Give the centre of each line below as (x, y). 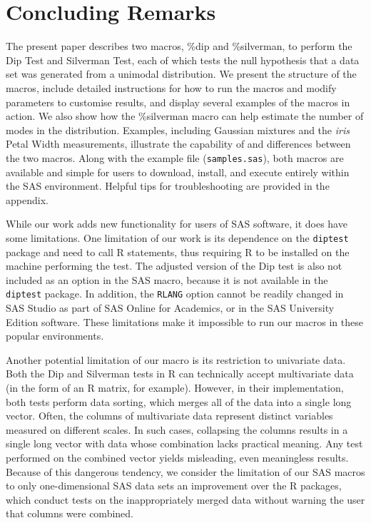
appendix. (27, 199)
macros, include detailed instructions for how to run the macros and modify (171, 87)
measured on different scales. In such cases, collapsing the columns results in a (177, 429)
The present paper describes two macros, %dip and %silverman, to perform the (179, 46)
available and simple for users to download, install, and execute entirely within (178, 172)
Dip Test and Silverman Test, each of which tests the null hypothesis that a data (183, 60)
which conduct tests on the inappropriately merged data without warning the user (185, 499)
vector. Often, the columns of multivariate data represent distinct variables (169, 416)
